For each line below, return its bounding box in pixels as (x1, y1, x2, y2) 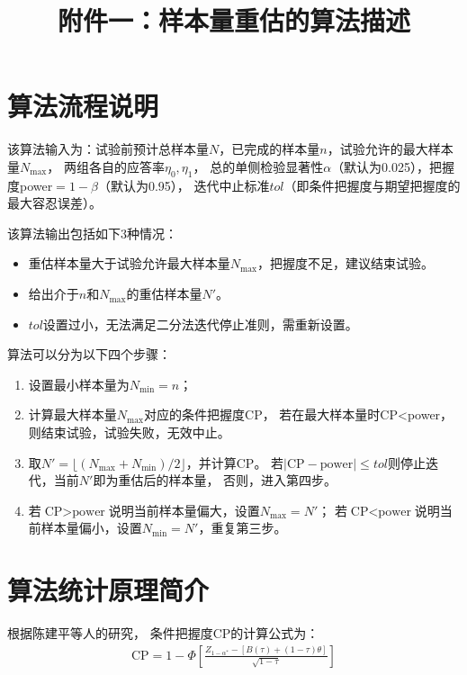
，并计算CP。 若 (185, 453, 284, 472)
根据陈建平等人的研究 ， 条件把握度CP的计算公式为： (7, 624, 319, 643)
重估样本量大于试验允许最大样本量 (28, 254, 230, 273)
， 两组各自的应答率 (47, 157, 165, 175)
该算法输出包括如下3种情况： (7, 223, 177, 242)
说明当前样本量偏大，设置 (108, 500, 260, 519)
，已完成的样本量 (219, 139, 320, 158)
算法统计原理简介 (7, 571, 210, 608)
